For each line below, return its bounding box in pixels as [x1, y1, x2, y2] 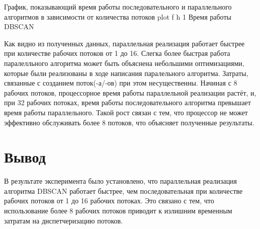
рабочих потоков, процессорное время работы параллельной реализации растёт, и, [4, 87, 256, 98]
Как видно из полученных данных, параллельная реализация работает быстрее [4, 38, 245, 48]
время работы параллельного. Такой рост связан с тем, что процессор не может [4, 107, 248, 117]
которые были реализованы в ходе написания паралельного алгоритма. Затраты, [4, 67, 248, 78]
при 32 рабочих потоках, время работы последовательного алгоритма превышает [4, 97, 251, 108]
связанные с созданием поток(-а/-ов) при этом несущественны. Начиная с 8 [4, 78, 237, 88]
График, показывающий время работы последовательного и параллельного [4, 2, 232, 12]
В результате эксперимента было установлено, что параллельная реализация [4, 176, 237, 186]
